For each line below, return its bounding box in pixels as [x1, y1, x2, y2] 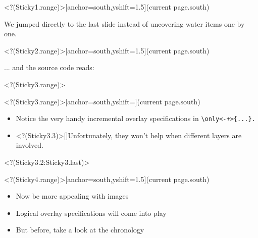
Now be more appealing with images [16, 191, 129, 201]
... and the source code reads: [4, 62, 94, 73]
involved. [16, 140, 43, 150]
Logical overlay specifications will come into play [16, 207, 167, 218]
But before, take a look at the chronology [16, 224, 144, 235]
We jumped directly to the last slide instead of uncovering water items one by [4, 18, 245, 29]
